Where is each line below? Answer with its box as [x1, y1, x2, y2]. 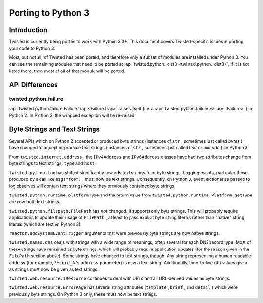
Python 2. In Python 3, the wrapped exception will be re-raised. [9, 112, 136, 119]
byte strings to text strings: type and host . [9, 160, 97, 166]
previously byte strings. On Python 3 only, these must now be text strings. [9, 291, 158, 297]
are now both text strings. [9, 199, 61, 205]
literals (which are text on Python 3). [9, 221, 82, 227]
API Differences [9, 81, 58, 89]
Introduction [9, 26, 48, 34]
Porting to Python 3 [9, 7, 90, 18]
